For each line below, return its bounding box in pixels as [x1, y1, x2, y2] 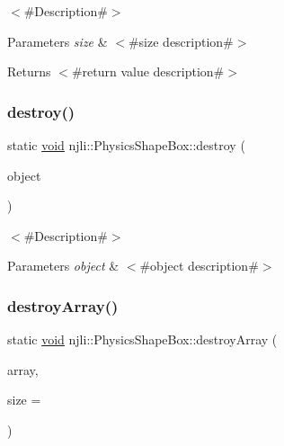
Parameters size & [7, 31, 108, 50]
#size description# [128, 31, 234, 50]
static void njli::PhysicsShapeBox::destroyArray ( [7, 330, 278, 349]
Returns [7, 62, 51, 81]
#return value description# [71, 62, 225, 81]
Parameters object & [7, 256, 120, 275]
